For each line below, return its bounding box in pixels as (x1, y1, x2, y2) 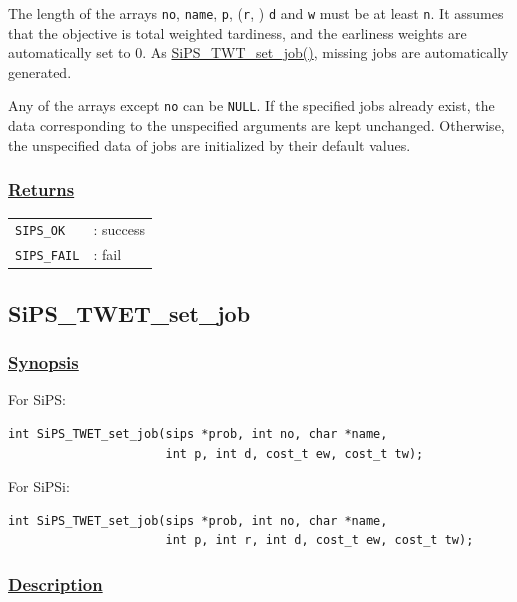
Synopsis (8, 350, 79, 375)
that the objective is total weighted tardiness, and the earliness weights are (8, 22, 467, 43)
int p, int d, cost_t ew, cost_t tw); (165, 446, 424, 461)
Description (8, 571, 103, 596)
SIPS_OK (15, 224, 66, 239)
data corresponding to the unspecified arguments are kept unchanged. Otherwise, (8, 115, 505, 136)
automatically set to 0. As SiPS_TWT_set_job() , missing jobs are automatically (8, 42, 509, 63)
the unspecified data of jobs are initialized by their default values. (8, 134, 411, 155)
